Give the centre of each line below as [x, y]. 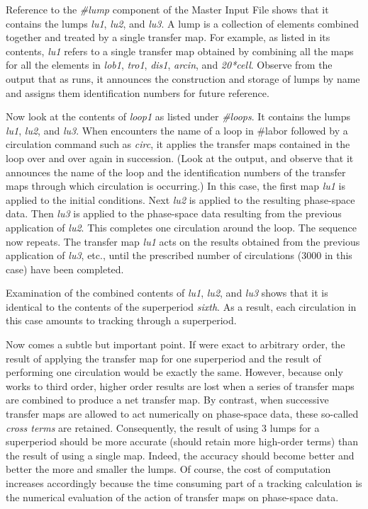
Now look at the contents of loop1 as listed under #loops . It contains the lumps [178, 116]
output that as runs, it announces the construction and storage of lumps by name [183, 78]
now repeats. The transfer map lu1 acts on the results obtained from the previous [183, 241]
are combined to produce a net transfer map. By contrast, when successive [167, 400]
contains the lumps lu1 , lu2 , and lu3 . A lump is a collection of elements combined [183, 23]
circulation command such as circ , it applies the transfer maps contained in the [178, 144]
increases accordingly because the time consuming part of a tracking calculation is [184, 483]
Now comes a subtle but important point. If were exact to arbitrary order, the [175, 344]
